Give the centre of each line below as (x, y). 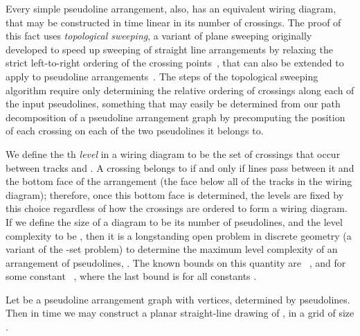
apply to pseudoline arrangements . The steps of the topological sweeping (162, 76)
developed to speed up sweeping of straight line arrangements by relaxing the (169, 49)
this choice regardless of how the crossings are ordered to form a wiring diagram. (177, 208)
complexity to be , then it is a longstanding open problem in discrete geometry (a (179, 235)
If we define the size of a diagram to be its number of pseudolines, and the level (174, 221)
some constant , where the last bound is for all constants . (131, 276)
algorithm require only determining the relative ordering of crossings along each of (180, 90)
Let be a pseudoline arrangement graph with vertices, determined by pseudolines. (178, 299)
